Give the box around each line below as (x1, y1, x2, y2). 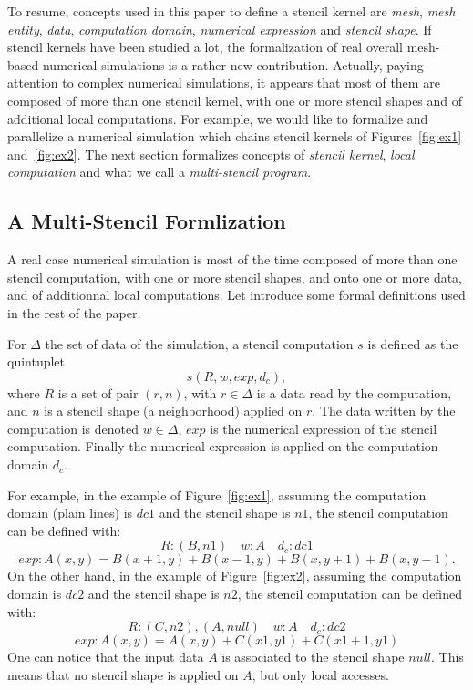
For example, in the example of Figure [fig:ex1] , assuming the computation (7, 485, 427, 504)
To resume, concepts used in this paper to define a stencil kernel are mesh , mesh (7, 2, 456, 20)
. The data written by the (312, 401, 456, 420)
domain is (7, 584, 62, 603)
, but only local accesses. (252, 664, 389, 684)
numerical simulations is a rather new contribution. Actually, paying (42, 55, 424, 74)
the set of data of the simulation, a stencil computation (45, 334, 354, 353)
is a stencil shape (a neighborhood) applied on (44, 401, 303, 420)
